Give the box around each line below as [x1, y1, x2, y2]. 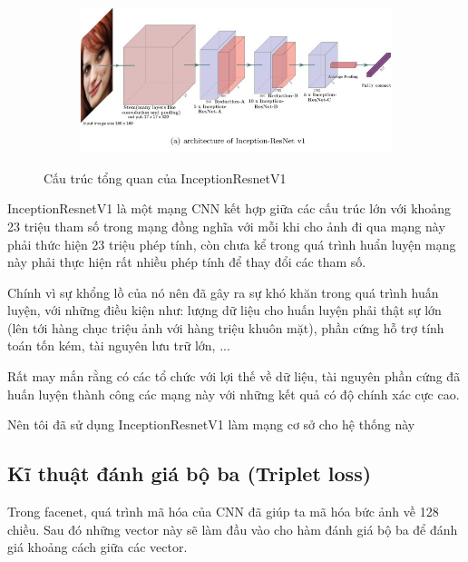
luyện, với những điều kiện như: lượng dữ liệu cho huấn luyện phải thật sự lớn [7, 301, 442, 320]
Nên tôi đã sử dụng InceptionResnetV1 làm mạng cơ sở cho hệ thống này [7, 415, 415, 434]
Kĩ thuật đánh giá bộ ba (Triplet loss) [7, 459, 372, 488]
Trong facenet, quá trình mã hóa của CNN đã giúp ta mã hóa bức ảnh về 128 [7, 502, 439, 521]
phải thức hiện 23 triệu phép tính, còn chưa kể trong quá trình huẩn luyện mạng [7, 234, 456, 253]
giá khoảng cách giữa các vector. [7, 537, 188, 557]
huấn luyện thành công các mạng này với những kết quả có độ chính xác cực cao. [7, 384, 460, 403]
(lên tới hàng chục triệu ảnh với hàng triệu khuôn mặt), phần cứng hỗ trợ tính [7, 318, 444, 337]
